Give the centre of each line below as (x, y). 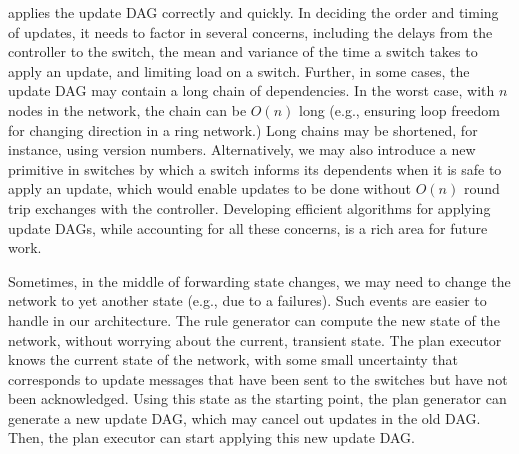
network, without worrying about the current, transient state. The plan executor (255, 339)
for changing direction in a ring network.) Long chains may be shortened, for (243, 129)
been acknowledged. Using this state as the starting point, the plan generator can (257, 398)
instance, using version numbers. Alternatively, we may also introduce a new (242, 149)
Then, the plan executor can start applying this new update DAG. (211, 437)
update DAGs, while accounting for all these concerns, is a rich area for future (248, 227)
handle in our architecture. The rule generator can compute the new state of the (254, 319)
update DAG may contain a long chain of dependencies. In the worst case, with (251, 90)
